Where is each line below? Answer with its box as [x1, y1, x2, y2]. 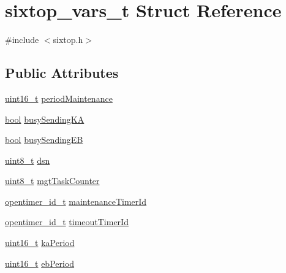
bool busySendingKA [5, 112, 85, 125]
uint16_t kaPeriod [5, 236, 75, 249]
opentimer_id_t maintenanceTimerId [5, 194, 147, 207]
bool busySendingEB [5, 133, 83, 146]
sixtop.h [53, 33, 83, 46]
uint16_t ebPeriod [5, 256, 75, 269]
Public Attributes [5, 63, 119, 82]
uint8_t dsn [5, 153, 50, 166]
